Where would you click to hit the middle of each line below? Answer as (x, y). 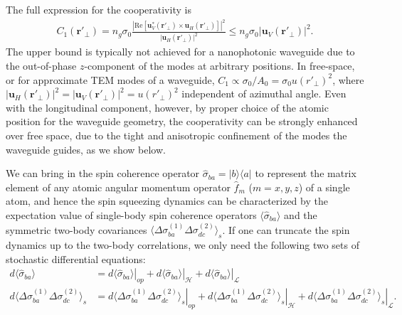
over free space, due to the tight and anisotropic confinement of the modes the (176, 135)
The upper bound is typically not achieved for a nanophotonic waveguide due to (180, 52)
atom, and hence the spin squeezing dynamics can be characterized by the (167, 201)
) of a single (324, 187)
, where (348, 79)
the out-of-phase (41, 66)
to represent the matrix (306, 173)
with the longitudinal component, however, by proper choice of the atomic (167, 107)
